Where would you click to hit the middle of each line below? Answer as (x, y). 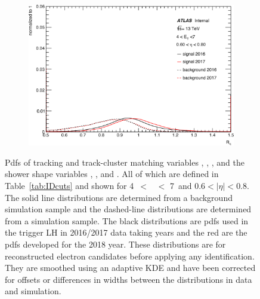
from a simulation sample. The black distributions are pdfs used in (127, 220)
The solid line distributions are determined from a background (119, 197)
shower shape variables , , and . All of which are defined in (112, 174)
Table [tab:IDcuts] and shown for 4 (69, 185)
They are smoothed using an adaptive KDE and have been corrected (130, 268)
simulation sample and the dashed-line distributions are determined (128, 209)
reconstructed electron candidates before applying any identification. (130, 256)
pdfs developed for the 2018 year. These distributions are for (115, 244)
